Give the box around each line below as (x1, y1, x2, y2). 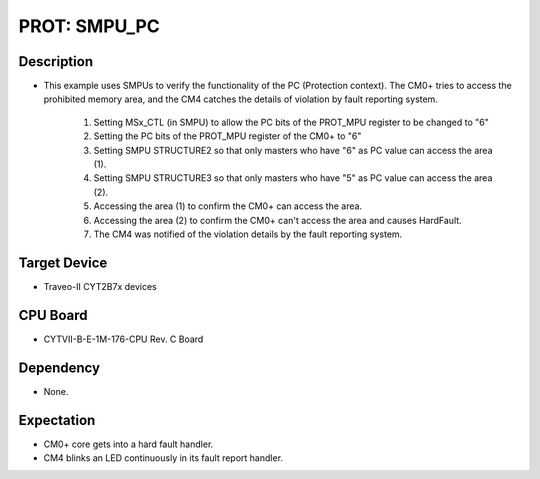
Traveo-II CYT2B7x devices (43, 280, 157, 292)
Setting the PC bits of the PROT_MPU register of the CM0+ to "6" (93, 130, 362, 142)
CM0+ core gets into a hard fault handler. (43, 438, 214, 450)
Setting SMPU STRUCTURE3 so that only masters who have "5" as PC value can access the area (93, 172, 493, 184)
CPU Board (18, 306, 88, 324)
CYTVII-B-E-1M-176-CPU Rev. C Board (43, 333, 204, 345)
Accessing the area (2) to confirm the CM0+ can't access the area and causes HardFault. (93, 214, 462, 226)
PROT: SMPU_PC (18, 15, 160, 37)
